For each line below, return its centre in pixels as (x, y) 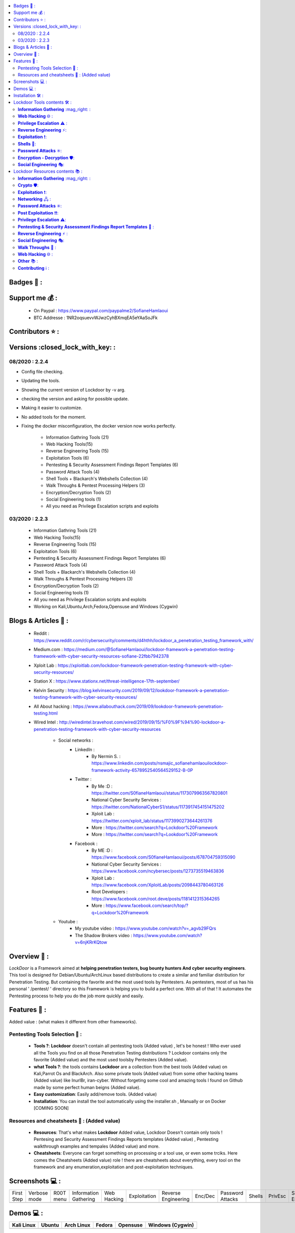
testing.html (46, 713)
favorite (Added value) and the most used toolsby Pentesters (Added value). (111, 1060)
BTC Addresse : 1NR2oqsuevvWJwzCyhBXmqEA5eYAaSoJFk (96, 318)
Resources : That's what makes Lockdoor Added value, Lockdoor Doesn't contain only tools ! (128, 1132)
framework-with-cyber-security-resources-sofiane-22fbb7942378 (101, 656)
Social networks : (76, 740)
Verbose (38, 1193)
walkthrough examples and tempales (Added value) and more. (97, 1146)
